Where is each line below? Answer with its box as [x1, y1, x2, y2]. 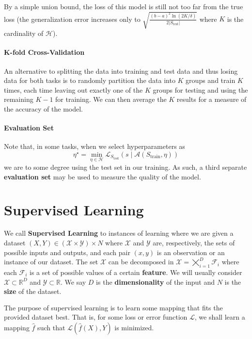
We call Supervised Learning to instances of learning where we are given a [4, 228, 234, 238]
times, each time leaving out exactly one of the [4, 84, 143, 95]
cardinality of [4, 28, 44, 38]
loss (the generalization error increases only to [4, 14, 141, 24]
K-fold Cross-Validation [4, 47, 85, 57]
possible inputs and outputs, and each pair [4, 247, 130, 257]
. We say [61, 276, 86, 287]
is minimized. [114, 322, 154, 332]
